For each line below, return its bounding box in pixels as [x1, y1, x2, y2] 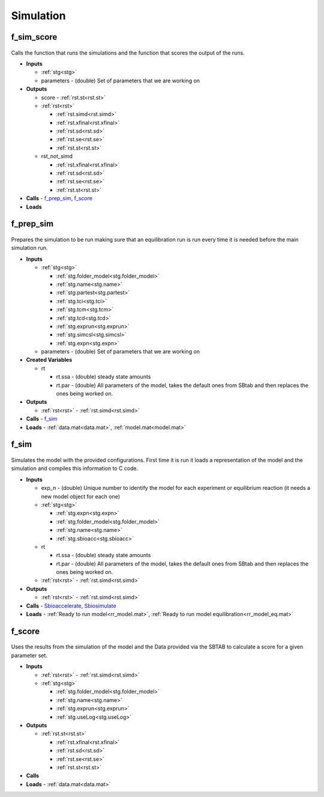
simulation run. [11, 244, 48, 252]
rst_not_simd [41, 153, 73, 160]
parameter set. [11, 652, 48, 659]
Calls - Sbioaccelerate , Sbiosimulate [26, 602, 116, 609]
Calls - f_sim [26, 415, 58, 423]
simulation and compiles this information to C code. [11, 465, 138, 472]
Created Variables [26, 356, 73, 364]
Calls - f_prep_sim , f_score [26, 195, 93, 202]
